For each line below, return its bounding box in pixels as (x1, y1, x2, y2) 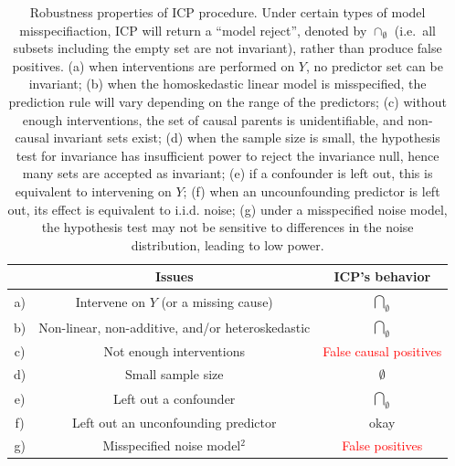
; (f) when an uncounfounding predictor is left (183, 181, 440, 200)
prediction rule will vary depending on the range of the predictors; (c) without (8, 91, 447, 111)
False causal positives (323, 342, 442, 361)
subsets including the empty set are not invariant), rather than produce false (13, 38, 442, 58)
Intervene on (75, 291, 145, 311)
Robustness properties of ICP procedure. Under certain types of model (29, 3, 426, 21)
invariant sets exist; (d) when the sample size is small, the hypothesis (53, 128, 440, 147)
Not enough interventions (103, 342, 246, 361)
